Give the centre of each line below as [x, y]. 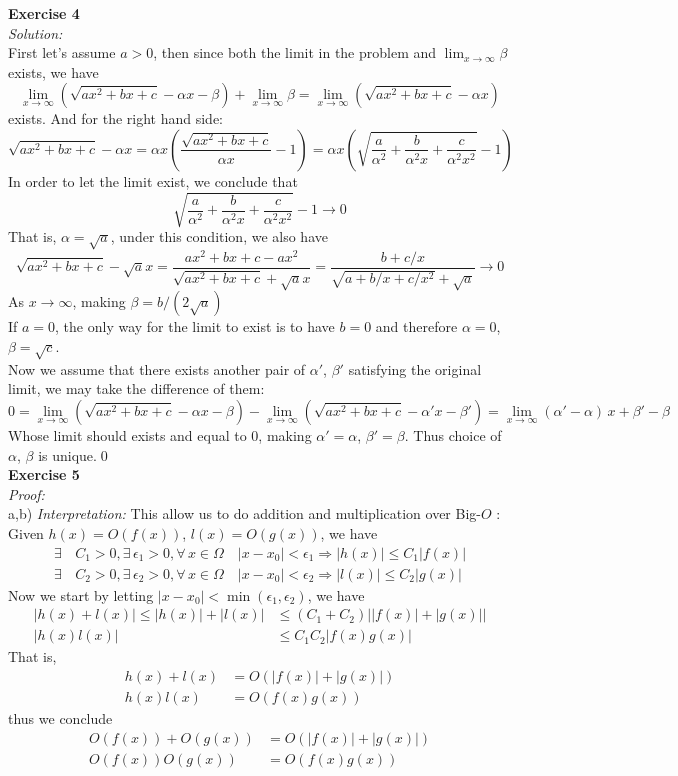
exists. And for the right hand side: [115, 118]
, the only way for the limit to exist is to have [195, 326]
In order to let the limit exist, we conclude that [153, 180]
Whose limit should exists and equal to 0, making [160, 434]
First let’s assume [62, 52]
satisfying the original [415, 368]
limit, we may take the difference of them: [136, 388]
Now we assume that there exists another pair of [157, 368]
